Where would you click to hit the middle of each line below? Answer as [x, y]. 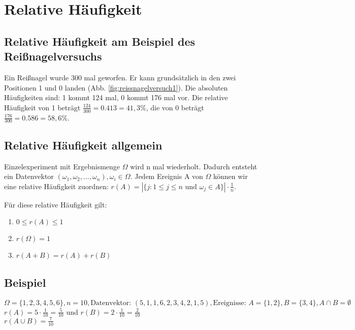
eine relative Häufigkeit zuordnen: [56, 186]
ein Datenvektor [29, 176]
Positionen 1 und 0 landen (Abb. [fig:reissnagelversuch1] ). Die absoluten [116, 87]
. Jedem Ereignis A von [167, 176]
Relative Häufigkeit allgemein [83, 145]
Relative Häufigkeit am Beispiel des [100, 41]
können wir [231, 176]
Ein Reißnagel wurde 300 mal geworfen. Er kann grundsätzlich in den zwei [120, 77]
